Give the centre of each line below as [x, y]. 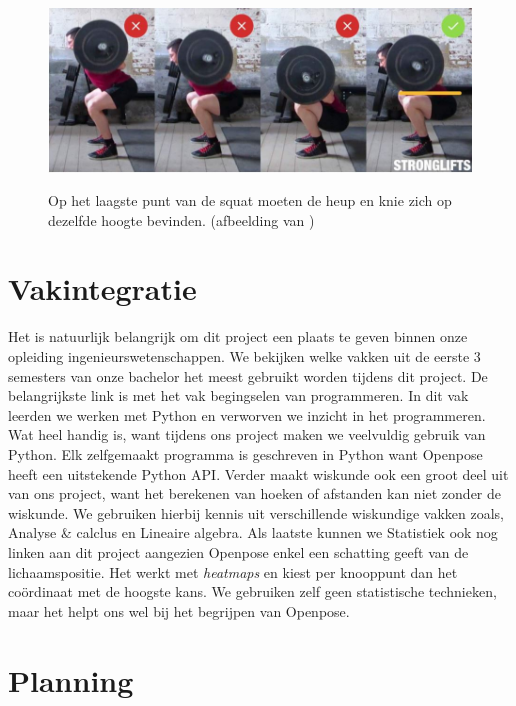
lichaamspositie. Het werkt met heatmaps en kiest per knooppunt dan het [233, 571]
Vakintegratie [102, 288]
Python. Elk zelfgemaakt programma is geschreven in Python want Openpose [245, 453]
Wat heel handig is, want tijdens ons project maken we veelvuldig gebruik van [247, 434]
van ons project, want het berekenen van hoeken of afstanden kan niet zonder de [254, 493]
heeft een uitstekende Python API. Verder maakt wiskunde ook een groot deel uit [258, 473]
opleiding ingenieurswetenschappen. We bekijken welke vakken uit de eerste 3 [244, 356]
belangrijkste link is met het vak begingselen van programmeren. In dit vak [238, 395]
